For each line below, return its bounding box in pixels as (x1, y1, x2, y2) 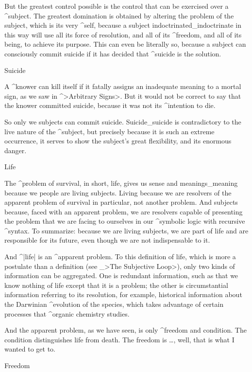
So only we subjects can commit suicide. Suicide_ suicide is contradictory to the (4, 116, 241, 126)
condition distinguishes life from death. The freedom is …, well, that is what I (4, 334, 235, 344)
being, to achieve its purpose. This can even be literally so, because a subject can (4, 39, 246, 49)
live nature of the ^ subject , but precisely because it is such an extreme (4, 126, 215, 136)
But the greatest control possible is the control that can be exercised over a (4, 1, 229, 11)
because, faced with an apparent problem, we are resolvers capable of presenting (4, 206, 243, 216)
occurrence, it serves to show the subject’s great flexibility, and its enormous (4, 136, 232, 146)
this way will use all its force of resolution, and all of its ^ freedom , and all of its (4, 29, 242, 39)
